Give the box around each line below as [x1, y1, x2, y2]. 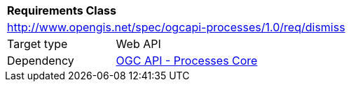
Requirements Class [7, 3, 116, 17]
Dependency [7, 54, 74, 68]
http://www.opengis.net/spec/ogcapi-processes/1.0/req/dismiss [7, 20, 345, 34]
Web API [116, 37, 161, 51]
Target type [7, 37, 68, 51]
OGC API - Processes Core [116, 54, 258, 68]
